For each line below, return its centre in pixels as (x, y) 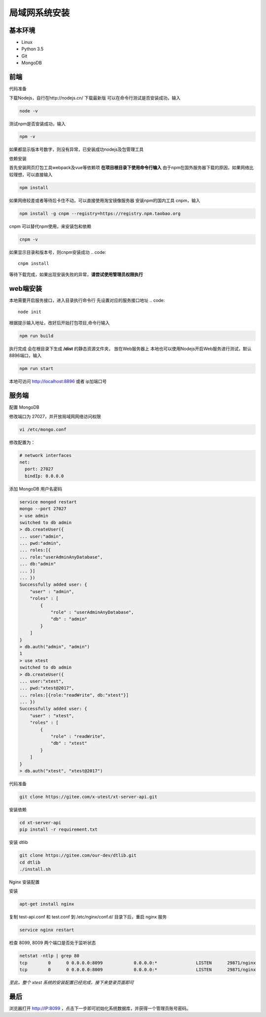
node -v (29, 111)
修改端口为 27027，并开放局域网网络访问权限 (55, 416)
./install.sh (35, 869)
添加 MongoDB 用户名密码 (36, 489)
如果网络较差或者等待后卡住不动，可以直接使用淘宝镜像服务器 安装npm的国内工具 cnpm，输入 (105, 200)
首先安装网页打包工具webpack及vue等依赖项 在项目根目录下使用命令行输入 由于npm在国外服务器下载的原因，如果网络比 (131, 168)
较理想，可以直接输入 (31, 175)
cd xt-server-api (40, 823)
